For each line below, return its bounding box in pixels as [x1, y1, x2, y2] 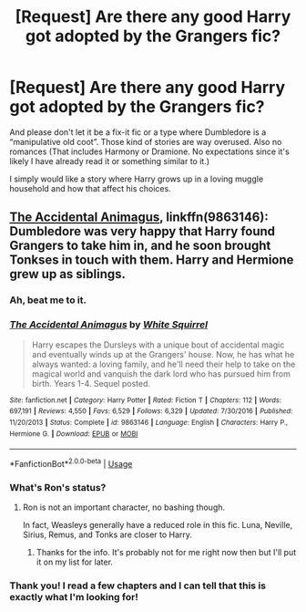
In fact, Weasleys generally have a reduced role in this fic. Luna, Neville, [22, 520, 293, 531]
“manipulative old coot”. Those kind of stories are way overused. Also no [9, 136, 282, 147]
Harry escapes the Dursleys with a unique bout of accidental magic [31, 339, 285, 350]
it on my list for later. [36, 556, 114, 567]
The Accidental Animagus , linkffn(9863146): [9, 210, 269, 225]
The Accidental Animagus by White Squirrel [9, 318, 208, 331]
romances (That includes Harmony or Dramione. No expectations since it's [9, 146, 290, 157]
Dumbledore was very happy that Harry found [9, 223, 276, 239]
